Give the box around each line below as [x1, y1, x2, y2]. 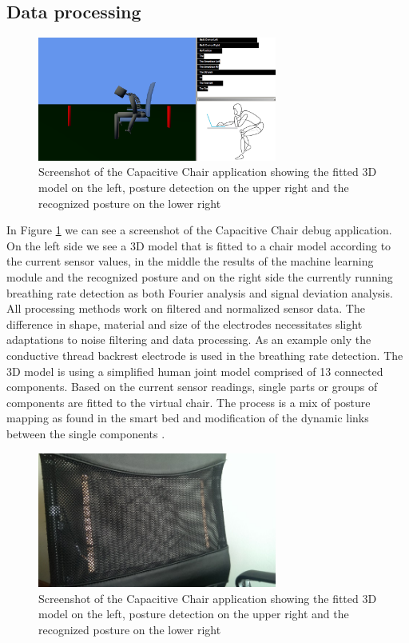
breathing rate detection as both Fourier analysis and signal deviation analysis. [6, 284, 393, 301]
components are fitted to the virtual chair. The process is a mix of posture [6, 393, 371, 410]
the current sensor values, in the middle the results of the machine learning [6, 253, 374, 270]
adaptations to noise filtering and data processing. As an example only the [6, 331, 371, 348]
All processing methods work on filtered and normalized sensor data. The [6, 300, 365, 317]
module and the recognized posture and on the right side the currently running [6, 268, 393, 285]
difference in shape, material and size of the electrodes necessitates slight [6, 315, 363, 332]
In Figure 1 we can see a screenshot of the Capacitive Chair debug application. [6, 222, 392, 238]
